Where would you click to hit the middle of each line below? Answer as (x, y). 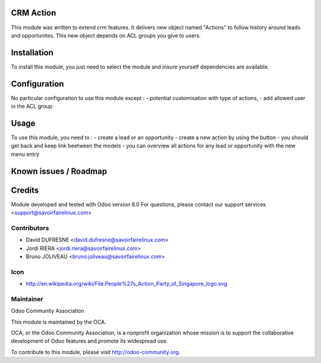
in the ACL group (32, 107)
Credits (25, 190)
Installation (32, 53)
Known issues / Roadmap (59, 171)
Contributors (30, 228)
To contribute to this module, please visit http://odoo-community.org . (96, 352)
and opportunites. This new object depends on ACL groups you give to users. (106, 35)
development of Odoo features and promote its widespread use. (89, 341)
